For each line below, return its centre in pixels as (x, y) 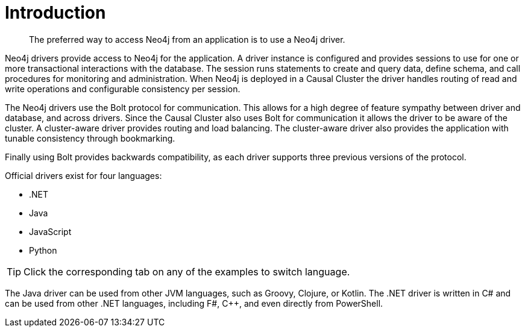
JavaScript (50, 231)
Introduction (55, 13)
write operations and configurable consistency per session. (123, 89)
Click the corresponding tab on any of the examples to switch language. (187, 271)
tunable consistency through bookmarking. (90, 138)
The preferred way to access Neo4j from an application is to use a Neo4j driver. (187, 39)
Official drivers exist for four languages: (83, 175)
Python (43, 250)
